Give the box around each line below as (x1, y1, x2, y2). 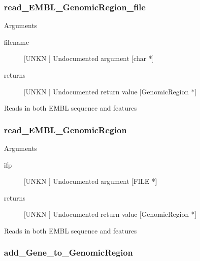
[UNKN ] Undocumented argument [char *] (24, 53, 154, 63)
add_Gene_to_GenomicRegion (4, 246, 133, 259)
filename (4, 36, 29, 47)
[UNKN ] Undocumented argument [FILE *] (24, 176, 157, 186)
